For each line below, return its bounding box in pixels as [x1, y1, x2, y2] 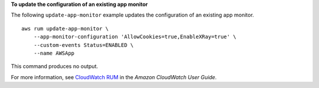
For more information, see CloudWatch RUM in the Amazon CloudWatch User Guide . [11, 73, 217, 80]
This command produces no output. [11, 63, 99, 70]
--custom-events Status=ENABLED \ [33, 42, 134, 48]
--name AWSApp [33, 50, 75, 56]
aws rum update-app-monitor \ [21, 25, 109, 32]
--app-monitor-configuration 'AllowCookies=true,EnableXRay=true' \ [33, 33, 236, 40]
